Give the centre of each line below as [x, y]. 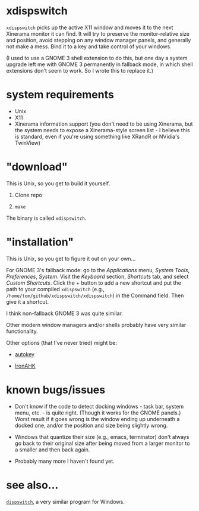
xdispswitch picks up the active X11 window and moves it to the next [90, 27]
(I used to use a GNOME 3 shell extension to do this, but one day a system [97, 58]
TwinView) [27, 143]
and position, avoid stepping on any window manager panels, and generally [99, 40]
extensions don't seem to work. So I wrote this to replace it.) [80, 70]
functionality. [22, 331]
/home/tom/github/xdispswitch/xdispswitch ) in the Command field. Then [95, 295]
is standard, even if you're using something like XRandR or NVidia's [97, 136]
